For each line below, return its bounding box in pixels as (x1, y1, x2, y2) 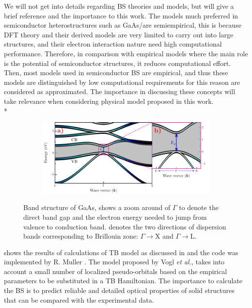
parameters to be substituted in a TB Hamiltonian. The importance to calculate (4, 276, 243, 286)
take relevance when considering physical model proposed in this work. (4, 96, 214, 106)
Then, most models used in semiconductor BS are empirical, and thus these (4, 67, 228, 78)
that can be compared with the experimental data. (4, 294, 154, 305)
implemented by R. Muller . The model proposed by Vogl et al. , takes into (4, 257, 225, 267)
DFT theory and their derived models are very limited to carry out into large (4, 29, 234, 39)
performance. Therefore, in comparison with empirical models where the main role (4, 48, 248, 58)
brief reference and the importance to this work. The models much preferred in (4, 10, 238, 20)
